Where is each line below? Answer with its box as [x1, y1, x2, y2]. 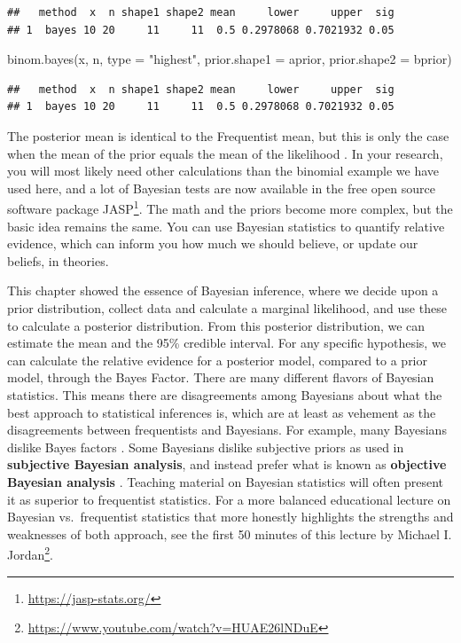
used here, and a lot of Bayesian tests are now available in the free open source [7, 178, 435, 197]
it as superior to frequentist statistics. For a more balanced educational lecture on [7, 490, 451, 508]
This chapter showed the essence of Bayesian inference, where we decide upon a [7, 281, 439, 300]
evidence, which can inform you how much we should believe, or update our [7, 234, 418, 253]
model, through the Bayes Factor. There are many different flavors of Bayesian [7, 368, 434, 387]
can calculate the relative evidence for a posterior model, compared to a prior [7, 350, 427, 369]
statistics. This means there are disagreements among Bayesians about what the [7, 385, 442, 404]
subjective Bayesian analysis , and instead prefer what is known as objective [7, 455, 447, 474]
